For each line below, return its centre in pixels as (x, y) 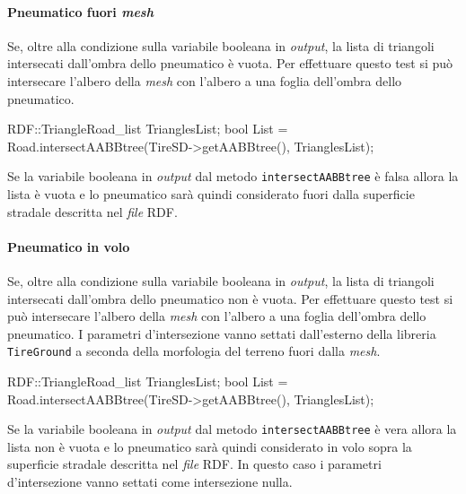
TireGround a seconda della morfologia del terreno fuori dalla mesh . (194, 351)
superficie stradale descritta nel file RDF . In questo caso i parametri (194, 464)
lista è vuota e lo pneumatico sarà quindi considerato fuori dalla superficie (211, 194)
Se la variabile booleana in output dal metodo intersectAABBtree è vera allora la (232, 429)
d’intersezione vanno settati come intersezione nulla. (150, 482)
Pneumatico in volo (69, 246)
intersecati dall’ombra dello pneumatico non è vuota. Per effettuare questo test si (230, 298)
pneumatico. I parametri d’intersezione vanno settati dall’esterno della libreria (222, 333)
